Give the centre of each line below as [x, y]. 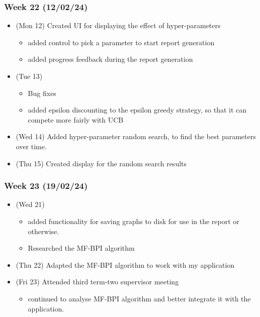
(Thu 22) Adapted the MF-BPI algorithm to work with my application [125, 265]
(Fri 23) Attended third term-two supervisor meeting [97, 282]
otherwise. [44, 231]
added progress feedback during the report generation [110, 59]
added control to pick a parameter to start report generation [121, 42]
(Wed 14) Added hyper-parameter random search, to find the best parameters [136, 136]
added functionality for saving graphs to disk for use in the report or [134, 221]
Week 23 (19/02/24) [46, 186]
